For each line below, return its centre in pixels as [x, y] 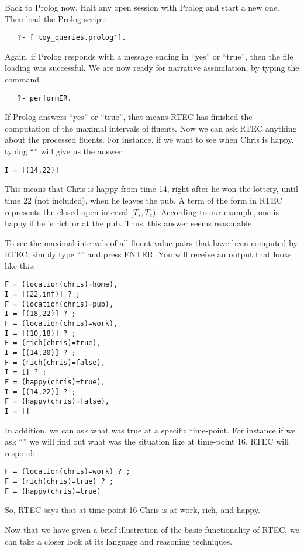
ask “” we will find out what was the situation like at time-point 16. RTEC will [147, 441]
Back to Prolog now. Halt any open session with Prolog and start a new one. [142, 7]
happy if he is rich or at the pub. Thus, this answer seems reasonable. [129, 223]
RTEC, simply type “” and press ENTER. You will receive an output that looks [148, 254]
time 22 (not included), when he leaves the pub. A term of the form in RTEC [144, 200]
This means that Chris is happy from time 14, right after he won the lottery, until [151, 189]
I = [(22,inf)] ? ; [42, 295]
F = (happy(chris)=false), [57, 402]
